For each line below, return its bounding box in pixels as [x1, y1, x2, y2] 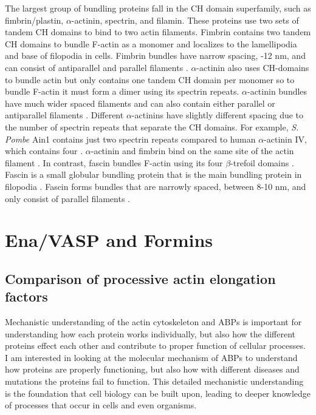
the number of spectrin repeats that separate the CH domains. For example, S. [5, 120, 299, 133]
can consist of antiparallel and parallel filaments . [5, 61, 188, 73]
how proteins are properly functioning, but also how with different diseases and [5, 363, 300, 376]
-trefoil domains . [230, 156, 294, 169]
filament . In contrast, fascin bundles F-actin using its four [5, 156, 223, 169]
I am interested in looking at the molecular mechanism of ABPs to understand [5, 351, 298, 363]
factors [5, 287, 48, 306]
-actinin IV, [264, 132, 307, 145]
